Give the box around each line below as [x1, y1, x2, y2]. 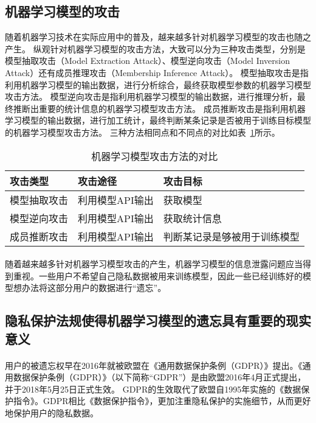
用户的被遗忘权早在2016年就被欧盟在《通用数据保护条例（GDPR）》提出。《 [5, 358, 303, 371]
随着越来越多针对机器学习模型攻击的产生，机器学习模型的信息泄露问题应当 [5, 257, 303, 270]
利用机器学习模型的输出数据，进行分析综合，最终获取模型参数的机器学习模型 [5, 78, 311, 91]
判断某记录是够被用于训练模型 [163, 229, 300, 243]
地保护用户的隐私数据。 [5, 407, 98, 419]
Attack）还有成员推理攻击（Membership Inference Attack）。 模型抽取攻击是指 [5, 66, 309, 79]
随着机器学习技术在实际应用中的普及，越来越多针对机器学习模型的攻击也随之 [5, 30, 311, 43]
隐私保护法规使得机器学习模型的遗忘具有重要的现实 [5, 311, 311, 330]
